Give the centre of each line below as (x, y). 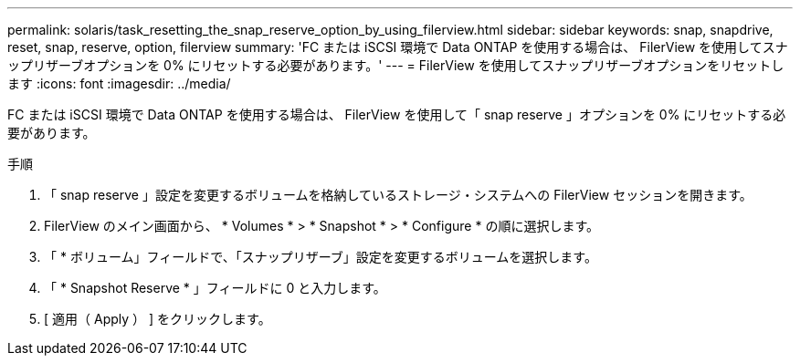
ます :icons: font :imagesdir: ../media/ (119, 83)
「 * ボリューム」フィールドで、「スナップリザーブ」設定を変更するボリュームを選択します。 (321, 257)
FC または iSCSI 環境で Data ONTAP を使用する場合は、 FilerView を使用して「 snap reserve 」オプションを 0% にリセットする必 (397, 114)
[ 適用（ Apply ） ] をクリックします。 (158, 319)
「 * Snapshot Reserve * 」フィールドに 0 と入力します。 (215, 288)
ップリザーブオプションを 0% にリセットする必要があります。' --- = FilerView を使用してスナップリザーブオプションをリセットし (396, 65)
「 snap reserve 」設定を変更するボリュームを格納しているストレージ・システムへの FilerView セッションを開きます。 (398, 195)
